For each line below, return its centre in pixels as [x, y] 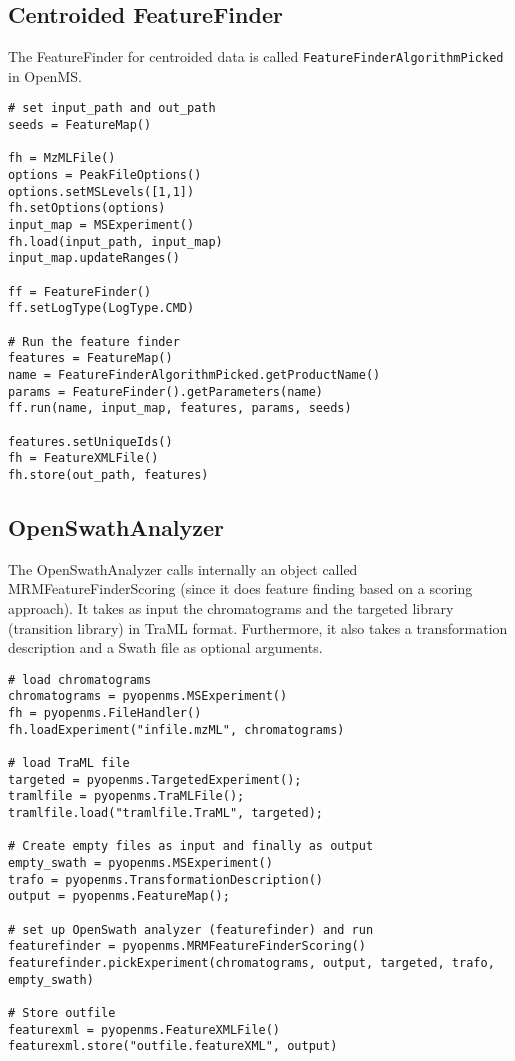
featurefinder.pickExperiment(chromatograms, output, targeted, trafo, [251, 962]
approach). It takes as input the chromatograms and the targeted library [231, 607]
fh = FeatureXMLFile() [83, 458]
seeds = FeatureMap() [80, 125]
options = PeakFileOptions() [105, 175]
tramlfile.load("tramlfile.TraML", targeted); [165, 812]
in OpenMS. [45, 75]
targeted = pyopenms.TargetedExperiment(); [155, 779]
